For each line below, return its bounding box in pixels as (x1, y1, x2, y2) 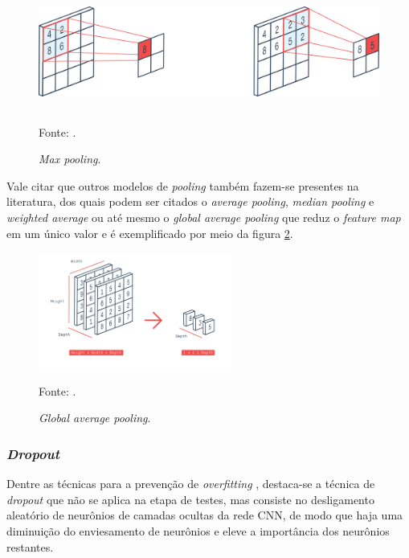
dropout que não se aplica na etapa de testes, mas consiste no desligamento (6, 490, 374, 507)
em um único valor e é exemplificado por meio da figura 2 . (6, 224, 293, 241)
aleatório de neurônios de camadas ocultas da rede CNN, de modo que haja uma (6, 507, 403, 523)
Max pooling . (39, 150, 101, 167)
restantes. (6, 538, 54, 555)
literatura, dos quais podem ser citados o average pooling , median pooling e (6, 193, 374, 210)
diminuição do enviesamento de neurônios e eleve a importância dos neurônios (6, 522, 390, 539)
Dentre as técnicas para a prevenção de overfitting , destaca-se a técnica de (6, 475, 375, 492)
